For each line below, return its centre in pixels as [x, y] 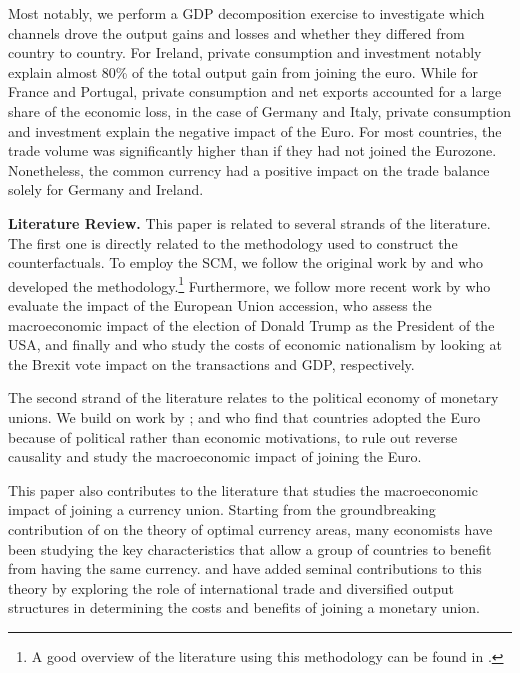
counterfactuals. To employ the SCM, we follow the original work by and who [246, 262]
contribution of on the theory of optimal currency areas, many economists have [250, 528]
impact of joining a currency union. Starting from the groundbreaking [222, 509]
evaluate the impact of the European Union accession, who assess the [220, 304]
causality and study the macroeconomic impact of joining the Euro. [215, 456]
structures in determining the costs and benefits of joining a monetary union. [244, 607]
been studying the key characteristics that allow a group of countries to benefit [250, 548]
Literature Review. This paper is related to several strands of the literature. [249, 222]
